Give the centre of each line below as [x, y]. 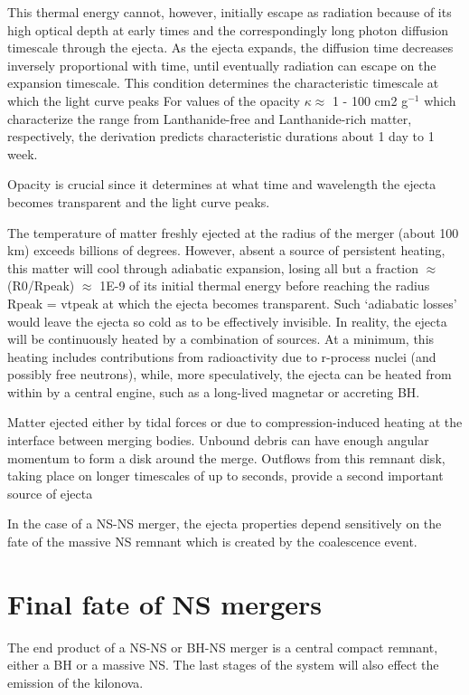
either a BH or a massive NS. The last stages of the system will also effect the [223, 665]
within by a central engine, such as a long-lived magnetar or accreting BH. [214, 391]
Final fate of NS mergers [165, 603]
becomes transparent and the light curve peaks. [139, 201]
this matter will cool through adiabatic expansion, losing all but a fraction [213, 267]
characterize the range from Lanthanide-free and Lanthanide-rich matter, [210, 118]
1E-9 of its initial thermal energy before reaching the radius [265, 286]
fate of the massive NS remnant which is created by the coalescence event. [212, 542]
